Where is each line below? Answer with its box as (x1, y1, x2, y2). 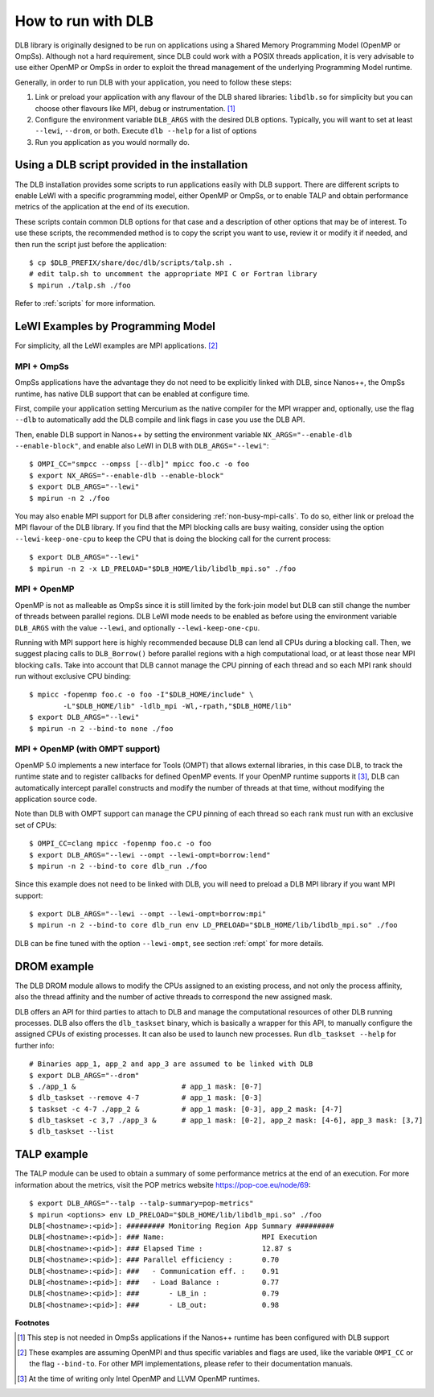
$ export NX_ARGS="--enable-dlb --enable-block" (29, 471, 224, 480)
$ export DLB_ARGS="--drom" (29, 1071, 140, 1080)
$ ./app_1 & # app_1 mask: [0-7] (29, 1081, 263, 1091)
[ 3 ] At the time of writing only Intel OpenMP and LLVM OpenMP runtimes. (17, 1374, 260, 1383)
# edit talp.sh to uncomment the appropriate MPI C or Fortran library (29, 270, 317, 279)
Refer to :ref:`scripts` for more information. (14, 299, 156, 308)
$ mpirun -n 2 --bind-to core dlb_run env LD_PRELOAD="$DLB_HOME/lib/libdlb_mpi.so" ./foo (29, 920, 398, 930)
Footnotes (14, 1318, 50, 1328)
